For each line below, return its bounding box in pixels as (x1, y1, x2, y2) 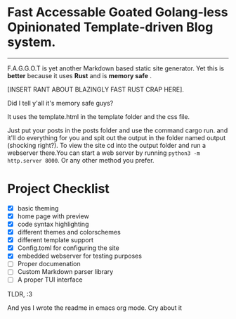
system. (7, 35, 56, 50)
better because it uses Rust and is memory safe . (7, 71, 152, 80)
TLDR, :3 (7, 289, 33, 298)
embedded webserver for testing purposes (17, 251, 143, 261)
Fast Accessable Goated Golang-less (7, 4, 228, 20)
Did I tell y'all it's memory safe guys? (7, 99, 114, 107)
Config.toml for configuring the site (17, 244, 119, 252)
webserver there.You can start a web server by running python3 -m (7, 149, 200, 157)
